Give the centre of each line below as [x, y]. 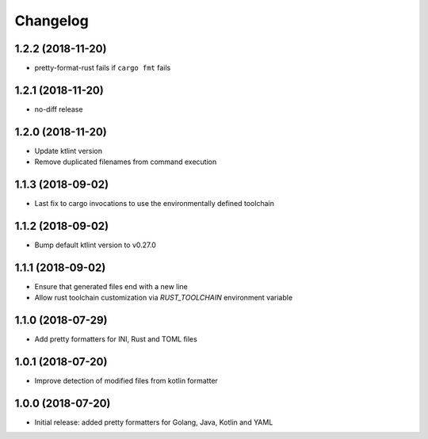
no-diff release [59, 109]
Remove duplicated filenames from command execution [126, 162]
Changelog [52, 21]
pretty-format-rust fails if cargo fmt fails [103, 68]
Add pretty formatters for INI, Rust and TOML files [116, 339]
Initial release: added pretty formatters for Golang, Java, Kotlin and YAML [154, 422]
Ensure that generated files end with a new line [111, 286]
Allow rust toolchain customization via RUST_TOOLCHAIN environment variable [164, 298]
